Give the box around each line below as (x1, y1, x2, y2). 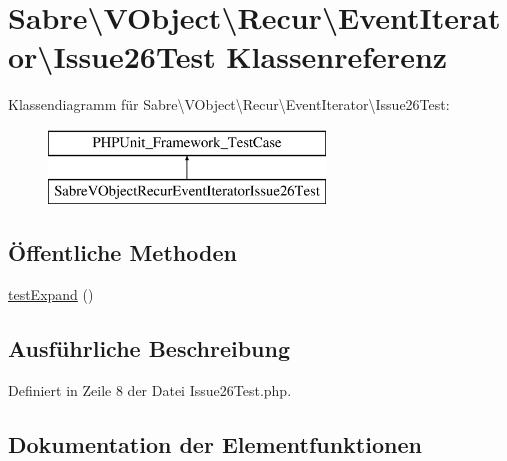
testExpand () (8, 284, 94, 305)
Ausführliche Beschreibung (8, 333, 290, 364)
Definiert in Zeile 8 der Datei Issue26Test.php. (8, 380, 292, 401)
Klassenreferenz (226, 36, 448, 77)
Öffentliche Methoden (8, 237, 237, 268)
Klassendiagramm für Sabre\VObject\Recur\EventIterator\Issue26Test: (8, 94, 450, 115)
